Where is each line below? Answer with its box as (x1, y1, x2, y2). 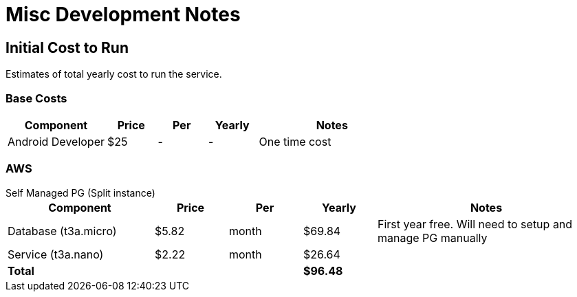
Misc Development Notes (6, 3, 241, 26)
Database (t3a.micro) (8, 223, 117, 238)
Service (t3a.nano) (8, 247, 104, 261)
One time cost (259, 134, 331, 148)
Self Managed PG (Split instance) (6, 186, 155, 199)
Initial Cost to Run (6, 38, 129, 56)
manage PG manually (378, 230, 488, 245)
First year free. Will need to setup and (378, 217, 573, 231)
